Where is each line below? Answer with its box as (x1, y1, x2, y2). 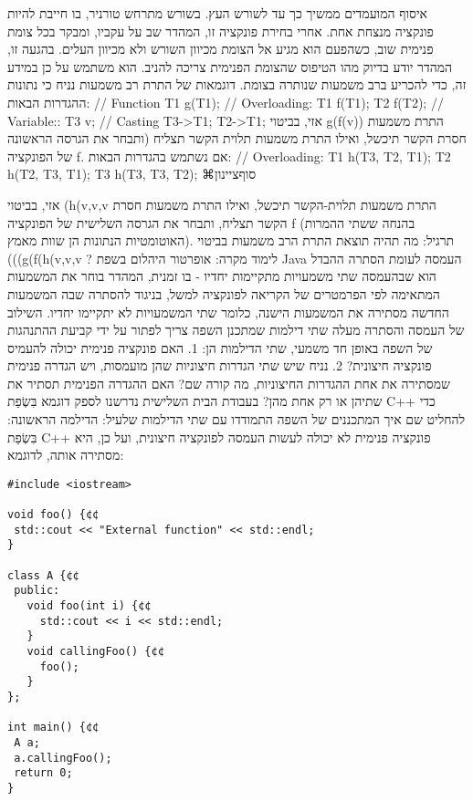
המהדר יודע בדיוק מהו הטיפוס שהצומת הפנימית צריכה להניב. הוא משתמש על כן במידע (7, 57, 453, 76)
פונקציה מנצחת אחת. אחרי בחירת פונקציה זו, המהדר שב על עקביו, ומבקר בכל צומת (7, 21, 434, 40)
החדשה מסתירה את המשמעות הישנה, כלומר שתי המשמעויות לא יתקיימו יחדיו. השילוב (7, 302, 449, 321)
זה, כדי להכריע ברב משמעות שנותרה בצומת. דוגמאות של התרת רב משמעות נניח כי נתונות (7, 75, 467, 94)
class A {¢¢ (7, 568, 79, 582)
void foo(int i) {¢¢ (26, 599, 152, 613)
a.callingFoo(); (14, 751, 112, 765)
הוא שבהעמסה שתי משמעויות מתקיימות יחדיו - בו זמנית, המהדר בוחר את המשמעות (7, 266, 436, 286)
